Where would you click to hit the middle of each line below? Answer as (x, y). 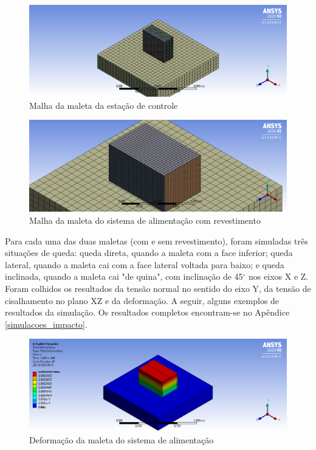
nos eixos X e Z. (279, 276)
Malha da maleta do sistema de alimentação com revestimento (145, 220)
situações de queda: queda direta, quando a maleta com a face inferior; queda (149, 253)
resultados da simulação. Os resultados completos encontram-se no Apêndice (147, 312)
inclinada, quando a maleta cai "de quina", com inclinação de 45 (124, 276)
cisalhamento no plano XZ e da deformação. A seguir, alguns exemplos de (142, 300)
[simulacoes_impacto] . (46, 324)
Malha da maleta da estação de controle (104, 105)
